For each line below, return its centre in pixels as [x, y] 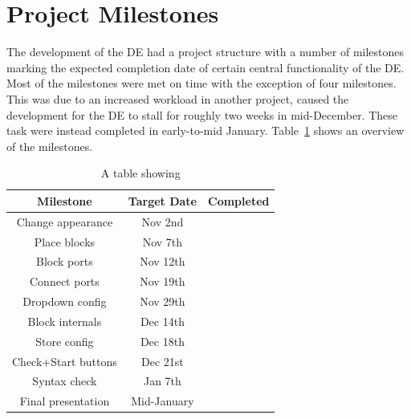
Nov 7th [163, 241]
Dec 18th [162, 341]
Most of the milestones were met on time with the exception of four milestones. [201, 83]
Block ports [65, 261]
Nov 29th [163, 301]
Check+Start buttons [65, 361]
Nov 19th [163, 281]
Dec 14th [162, 321]
